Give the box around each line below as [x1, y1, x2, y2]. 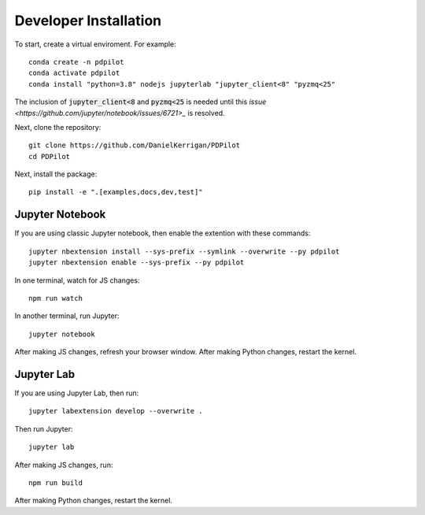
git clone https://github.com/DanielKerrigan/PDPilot [28, 141, 240, 150]
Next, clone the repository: [14, 122, 102, 132]
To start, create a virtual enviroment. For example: [14, 39, 176, 49]
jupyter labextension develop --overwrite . [28, 406, 204, 416]
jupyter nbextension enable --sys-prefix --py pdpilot [28, 258, 245, 267]
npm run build [28, 478, 83, 487]
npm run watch [28, 294, 83, 302]
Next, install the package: [14, 169, 98, 179]
